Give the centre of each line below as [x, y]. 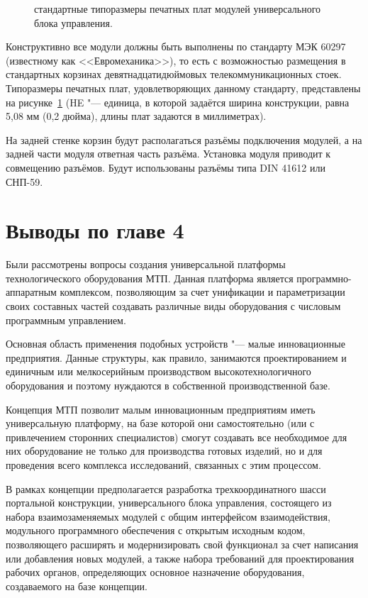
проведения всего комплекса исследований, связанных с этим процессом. [163, 464]
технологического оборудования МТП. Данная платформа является [150, 278]
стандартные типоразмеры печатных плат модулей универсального [178, 9]
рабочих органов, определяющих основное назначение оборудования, [155, 572]
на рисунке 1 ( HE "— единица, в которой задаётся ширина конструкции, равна [178, 102]
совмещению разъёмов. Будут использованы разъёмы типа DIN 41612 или [166, 167]
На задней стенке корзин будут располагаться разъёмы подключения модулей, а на [184, 139]
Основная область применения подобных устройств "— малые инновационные [175, 344]
